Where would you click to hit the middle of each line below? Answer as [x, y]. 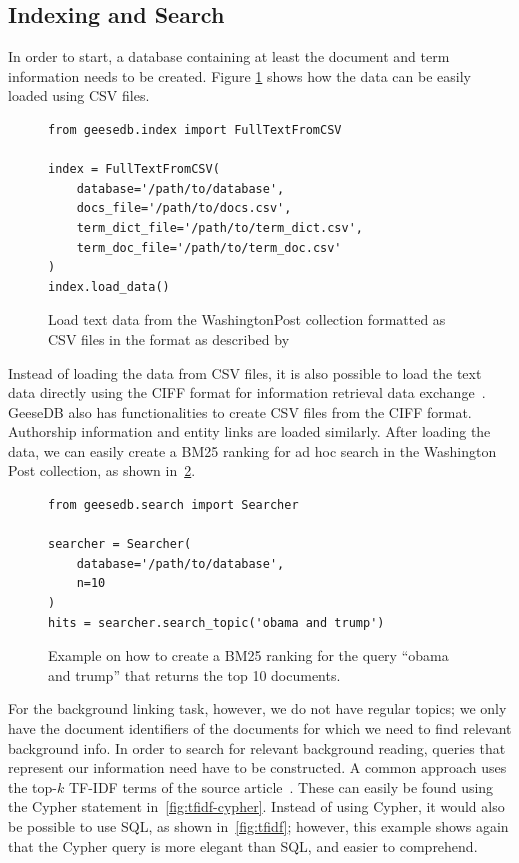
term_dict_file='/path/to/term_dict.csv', [219, 227]
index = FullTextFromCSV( [134, 169]
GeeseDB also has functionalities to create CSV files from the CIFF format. [240, 411]
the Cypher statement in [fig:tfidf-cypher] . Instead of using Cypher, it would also [256, 806]
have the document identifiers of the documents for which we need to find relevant [260, 728]
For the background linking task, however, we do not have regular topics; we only [257, 708]
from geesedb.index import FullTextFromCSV [195, 129]
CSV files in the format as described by [169, 338]
